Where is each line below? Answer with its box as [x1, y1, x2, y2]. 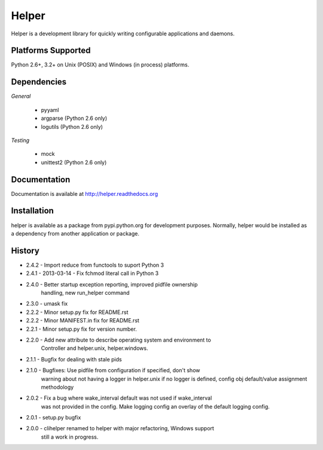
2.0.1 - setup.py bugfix [26, 414, 81, 421]
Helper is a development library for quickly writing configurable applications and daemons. [11, 30, 235, 37]
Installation [11, 206, 54, 216]
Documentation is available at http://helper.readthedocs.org [11, 190, 159, 197]
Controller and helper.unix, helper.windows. [41, 345, 148, 352]
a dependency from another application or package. [11, 229, 140, 237]
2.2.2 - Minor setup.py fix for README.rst [26, 309, 129, 316]
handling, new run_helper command [41, 289, 130, 296]
